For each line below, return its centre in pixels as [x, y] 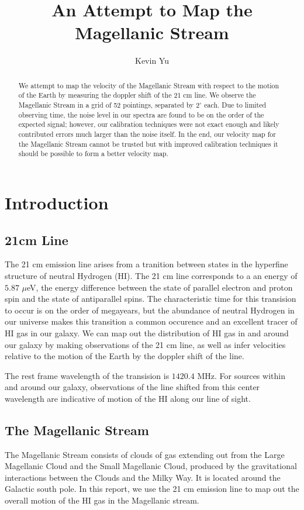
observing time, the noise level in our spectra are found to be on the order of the [141, 114]
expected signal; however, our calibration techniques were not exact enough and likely [149, 124]
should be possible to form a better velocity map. [94, 154]
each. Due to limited [235, 105]
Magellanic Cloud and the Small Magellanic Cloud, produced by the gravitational [151, 466]
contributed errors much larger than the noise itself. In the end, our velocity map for [147, 134]
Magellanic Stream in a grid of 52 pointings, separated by [106, 105]
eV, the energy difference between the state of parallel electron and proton [160, 287]
